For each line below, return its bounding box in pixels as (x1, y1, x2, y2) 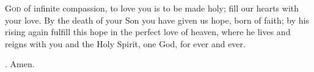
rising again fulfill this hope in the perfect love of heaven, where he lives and (5, 25, 291, 38)
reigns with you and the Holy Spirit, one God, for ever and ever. (5, 37, 246, 50)
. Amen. (5, 57, 35, 70)
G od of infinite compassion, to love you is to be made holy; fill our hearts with (5, 2, 299, 14)
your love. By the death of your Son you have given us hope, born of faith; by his (5, 13, 309, 26)
